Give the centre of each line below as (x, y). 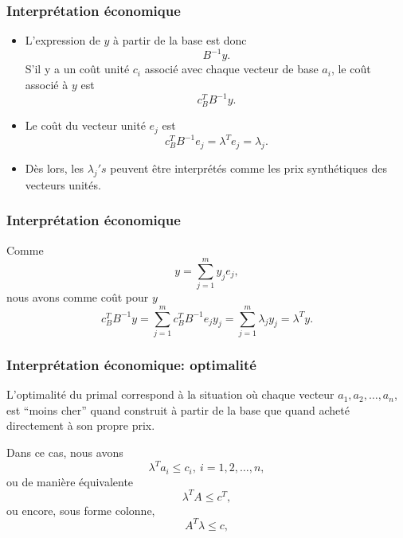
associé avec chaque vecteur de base (231, 69)
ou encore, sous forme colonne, (81, 510)
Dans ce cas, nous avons (65, 452)
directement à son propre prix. (81, 425)
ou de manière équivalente (70, 481)
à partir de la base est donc (180, 40)
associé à (47, 84)
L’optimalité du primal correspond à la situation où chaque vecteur (170, 394)
